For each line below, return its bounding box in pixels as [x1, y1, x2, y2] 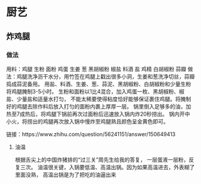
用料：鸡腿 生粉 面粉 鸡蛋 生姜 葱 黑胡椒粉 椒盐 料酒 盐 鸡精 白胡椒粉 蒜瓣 [6, 65, 187, 73]
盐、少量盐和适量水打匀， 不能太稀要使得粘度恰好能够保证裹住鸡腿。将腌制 [6, 95, 191, 102]
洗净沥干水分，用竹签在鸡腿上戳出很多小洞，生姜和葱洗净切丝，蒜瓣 [26, 73, 195, 80]
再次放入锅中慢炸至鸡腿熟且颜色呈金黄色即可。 [53, 117, 169, 125]
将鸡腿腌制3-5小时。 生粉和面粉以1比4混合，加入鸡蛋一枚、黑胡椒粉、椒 [6, 88, 185, 95]
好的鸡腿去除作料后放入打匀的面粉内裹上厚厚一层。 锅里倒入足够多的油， [6, 102, 186, 110]
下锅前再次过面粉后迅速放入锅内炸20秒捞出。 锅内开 [56, 110, 185, 117]
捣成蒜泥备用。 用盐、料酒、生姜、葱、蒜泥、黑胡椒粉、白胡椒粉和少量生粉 [6, 80, 191, 88]
